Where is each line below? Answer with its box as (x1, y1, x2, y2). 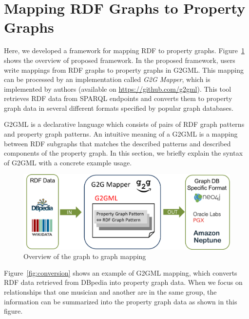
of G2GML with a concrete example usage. (4, 157, 132, 167)
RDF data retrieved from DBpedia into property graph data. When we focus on (4, 277, 243, 287)
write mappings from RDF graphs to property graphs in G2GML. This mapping (4, 64, 244, 75)
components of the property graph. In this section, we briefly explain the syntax (4, 148, 243, 158)
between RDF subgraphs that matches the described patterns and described (4, 138, 231, 148)
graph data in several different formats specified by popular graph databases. (4, 102, 233, 113)
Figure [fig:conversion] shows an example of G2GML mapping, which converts (4, 267, 237, 278)
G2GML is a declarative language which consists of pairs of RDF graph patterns (4, 119, 245, 129)
